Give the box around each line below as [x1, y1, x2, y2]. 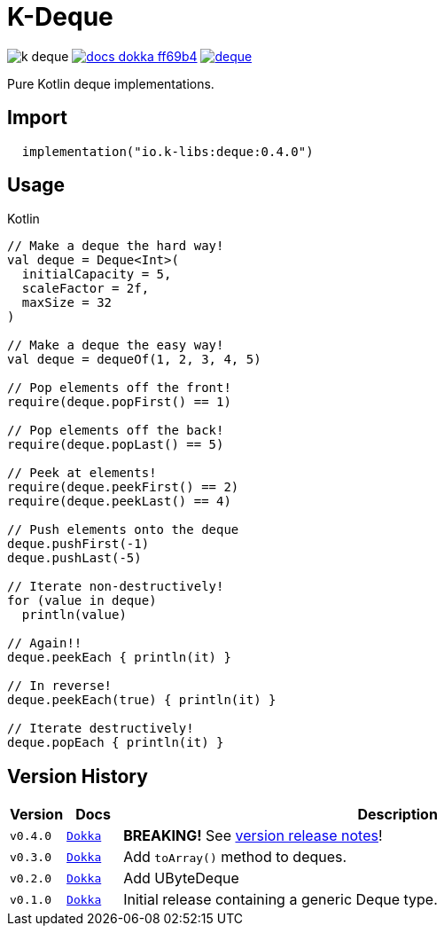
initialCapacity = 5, [21, 267, 172, 282]
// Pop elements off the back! [7, 423, 224, 438]
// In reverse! [7, 678, 113, 694]
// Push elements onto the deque [7, 522, 239, 537]
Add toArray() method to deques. [123, 848, 347, 866]
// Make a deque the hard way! [7, 239, 224, 254]
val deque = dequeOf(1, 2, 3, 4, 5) [7, 352, 261, 367]
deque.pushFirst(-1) [7, 537, 150, 552]
